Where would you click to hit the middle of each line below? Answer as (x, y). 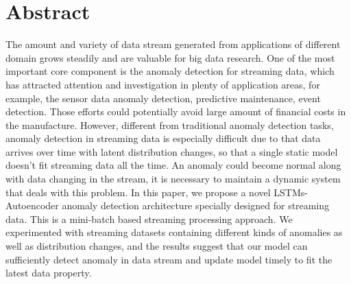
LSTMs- (291, 192)
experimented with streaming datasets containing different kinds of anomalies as (174, 232)
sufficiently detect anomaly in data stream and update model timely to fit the (169, 259)
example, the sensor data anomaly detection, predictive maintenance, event (163, 98)
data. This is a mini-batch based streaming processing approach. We (149, 218)
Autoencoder (32, 205)
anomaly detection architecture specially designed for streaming (196, 205)
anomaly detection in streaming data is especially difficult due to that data (163, 138)
